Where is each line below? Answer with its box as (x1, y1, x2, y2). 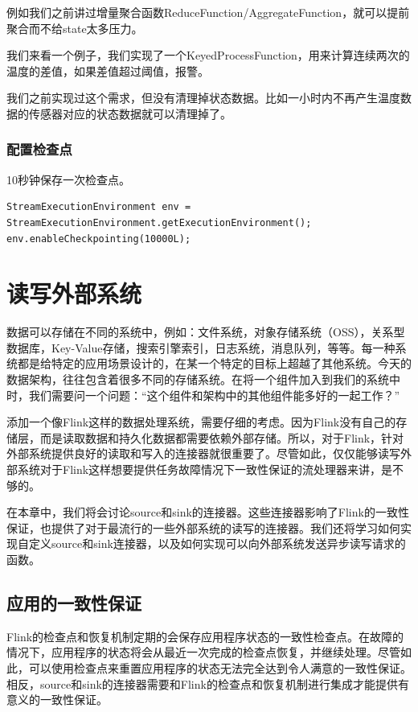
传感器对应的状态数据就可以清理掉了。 (28, 105, 232, 121)
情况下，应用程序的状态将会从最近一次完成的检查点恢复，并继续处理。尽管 (6, 644, 400, 661)
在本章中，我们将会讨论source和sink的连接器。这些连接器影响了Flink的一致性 (6, 504, 409, 521)
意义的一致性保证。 (6, 691, 108, 708)
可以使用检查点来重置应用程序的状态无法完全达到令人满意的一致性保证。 (28, 659, 412, 676)
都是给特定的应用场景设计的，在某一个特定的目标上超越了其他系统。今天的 (17, 355, 412, 372)
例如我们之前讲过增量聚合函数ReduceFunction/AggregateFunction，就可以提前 (6, 4, 410, 20)
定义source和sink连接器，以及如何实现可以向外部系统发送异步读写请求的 (28, 535, 406, 552)
